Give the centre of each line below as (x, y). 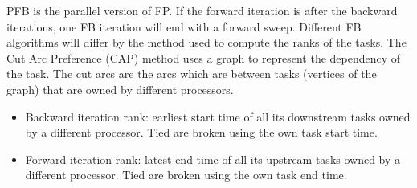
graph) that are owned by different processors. (120, 89)
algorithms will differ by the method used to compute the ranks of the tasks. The (206, 42)
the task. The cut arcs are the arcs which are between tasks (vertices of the (192, 74)
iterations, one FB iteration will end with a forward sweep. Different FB (184, 26)
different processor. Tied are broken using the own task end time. (186, 175)
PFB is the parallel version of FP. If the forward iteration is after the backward (202, 10)
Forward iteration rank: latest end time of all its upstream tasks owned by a (213, 159)
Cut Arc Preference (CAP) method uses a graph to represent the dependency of (204, 57)
